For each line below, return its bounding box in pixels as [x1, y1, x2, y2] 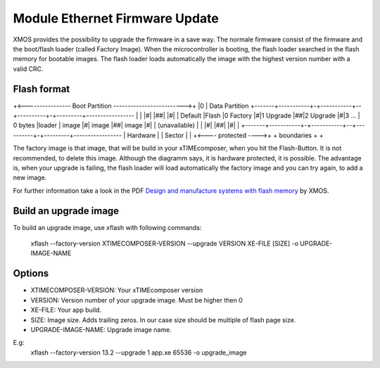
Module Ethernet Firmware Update [13, 11, 220, 26]
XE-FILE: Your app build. [30, 306, 102, 315]
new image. [13, 173, 47, 182]
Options [13, 267, 49, 279]
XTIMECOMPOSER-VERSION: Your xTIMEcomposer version [30, 286, 203, 295]
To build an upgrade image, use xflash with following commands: [13, 223, 202, 231]
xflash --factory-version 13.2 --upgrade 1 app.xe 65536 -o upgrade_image [30, 348, 247, 357]
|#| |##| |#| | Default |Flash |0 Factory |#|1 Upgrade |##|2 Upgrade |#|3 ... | [143, 111, 360, 120]
